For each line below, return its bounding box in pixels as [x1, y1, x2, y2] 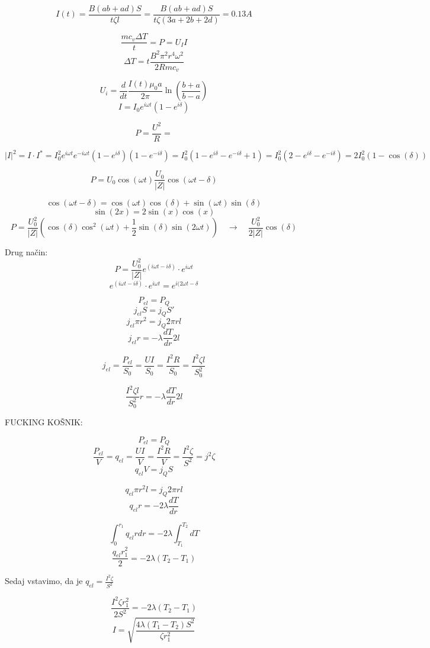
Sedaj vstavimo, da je [5, 575, 83, 587]
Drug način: [5, 246, 48, 258]
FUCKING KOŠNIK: [5, 416, 83, 428]
